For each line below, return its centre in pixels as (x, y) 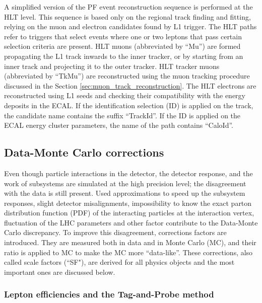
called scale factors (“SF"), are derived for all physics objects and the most (119, 262)
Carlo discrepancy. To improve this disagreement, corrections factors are (115, 232)
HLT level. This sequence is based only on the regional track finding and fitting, (127, 16)
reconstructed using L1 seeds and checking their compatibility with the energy (125, 95)
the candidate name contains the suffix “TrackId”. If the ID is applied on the (122, 115)
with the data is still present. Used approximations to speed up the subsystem (125, 193)
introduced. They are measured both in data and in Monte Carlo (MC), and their (130, 242)
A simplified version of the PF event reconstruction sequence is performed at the (128, 7)
